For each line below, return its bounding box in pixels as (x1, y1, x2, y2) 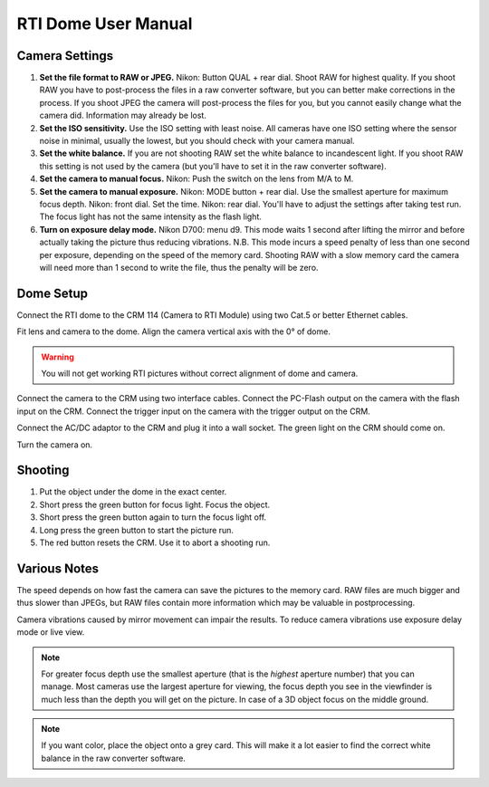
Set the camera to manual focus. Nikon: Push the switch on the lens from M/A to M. (39, 173, 354, 185)
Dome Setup (16, 285, 88, 301)
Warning (41, 351, 74, 362)
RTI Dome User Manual (16, 14, 193, 34)
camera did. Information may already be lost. (39, 110, 207, 121)
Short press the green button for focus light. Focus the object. (39, 499, 271, 510)
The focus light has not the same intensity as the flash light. (39, 211, 262, 222)
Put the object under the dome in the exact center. (39, 486, 227, 497)
